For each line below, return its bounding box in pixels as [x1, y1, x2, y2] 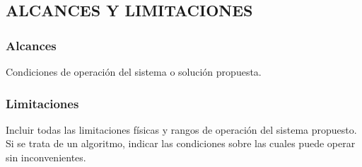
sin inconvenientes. [6, 150, 86, 164]
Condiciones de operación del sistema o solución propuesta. [6, 64, 262, 79]
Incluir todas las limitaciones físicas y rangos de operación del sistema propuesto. [6, 122, 357, 137]
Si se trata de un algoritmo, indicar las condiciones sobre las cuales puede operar [6, 136, 356, 151]
